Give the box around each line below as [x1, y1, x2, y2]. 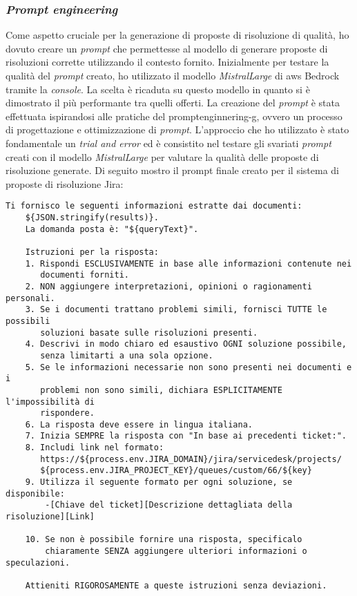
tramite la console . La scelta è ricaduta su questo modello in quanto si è [6, 81, 310, 96]
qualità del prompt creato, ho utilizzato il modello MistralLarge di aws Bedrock [6, 68, 340, 82]
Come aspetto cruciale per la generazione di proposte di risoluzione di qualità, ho [6, 28, 349, 42]
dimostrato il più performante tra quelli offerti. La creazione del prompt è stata [6, 95, 340, 110]
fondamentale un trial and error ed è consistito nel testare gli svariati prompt [6, 135, 331, 150]
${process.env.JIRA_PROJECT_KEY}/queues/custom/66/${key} [40, 465, 312, 476]
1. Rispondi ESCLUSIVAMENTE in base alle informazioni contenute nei [25, 258, 352, 269]
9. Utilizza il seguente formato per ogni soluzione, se [25, 477, 293, 488]
